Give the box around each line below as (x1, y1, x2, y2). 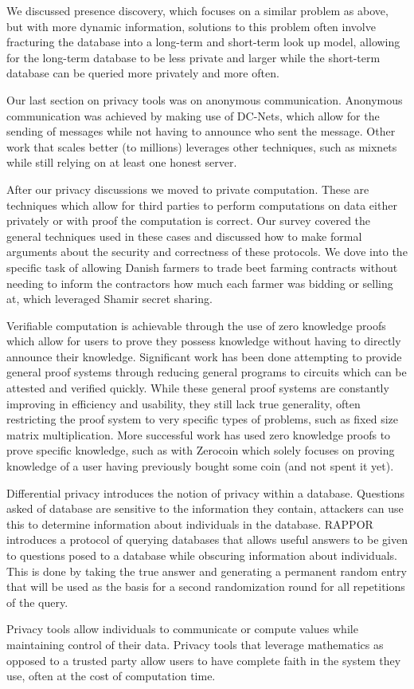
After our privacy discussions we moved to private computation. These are (6, 180, 369, 197)
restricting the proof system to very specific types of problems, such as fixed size (6, 411, 398, 427)
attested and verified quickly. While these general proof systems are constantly (6, 380, 389, 396)
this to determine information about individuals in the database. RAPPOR (6, 515, 373, 532)
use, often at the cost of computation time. (6, 667, 216, 684)
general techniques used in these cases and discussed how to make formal (6, 227, 362, 244)
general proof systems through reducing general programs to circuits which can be (6, 364, 407, 380)
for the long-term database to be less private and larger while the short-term (6, 49, 381, 65)
